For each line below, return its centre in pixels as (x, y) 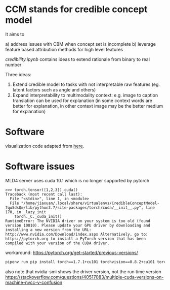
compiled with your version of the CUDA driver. (57, 243)
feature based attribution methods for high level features (64, 49)
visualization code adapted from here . (45, 146)
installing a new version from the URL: (49, 230)
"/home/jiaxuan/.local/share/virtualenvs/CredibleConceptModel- (90, 203)
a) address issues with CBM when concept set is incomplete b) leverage (80, 44)
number (13, 65)
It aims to (15, 34)
